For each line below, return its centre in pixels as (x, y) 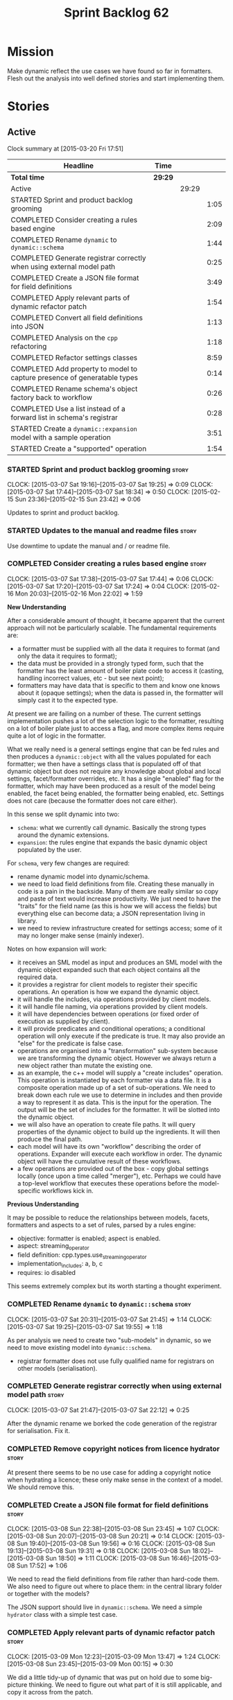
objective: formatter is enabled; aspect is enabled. (89, 1238)
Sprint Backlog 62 (116, 13)
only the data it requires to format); (67, 656)
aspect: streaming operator (53, 1246)
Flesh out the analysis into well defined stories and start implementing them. (116, 78)
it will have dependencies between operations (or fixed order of (108, 1014)
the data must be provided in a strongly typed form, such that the (110, 663)
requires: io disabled (46, 1273)
